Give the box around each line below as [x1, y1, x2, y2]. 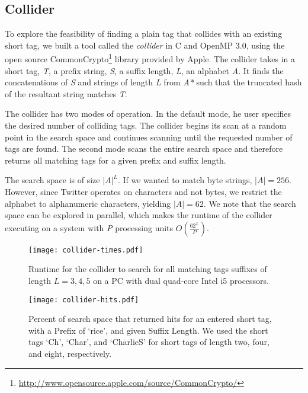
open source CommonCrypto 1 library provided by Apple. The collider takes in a [5, 51, 296, 65]
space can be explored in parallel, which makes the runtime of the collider [5, 209, 272, 221]
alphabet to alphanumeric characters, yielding [5, 197, 171, 209]
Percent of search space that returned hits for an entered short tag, [28, 312, 272, 325]
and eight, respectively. [28, 347, 112, 360]
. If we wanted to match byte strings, [117, 174, 252, 186]
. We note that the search [203, 197, 296, 209]
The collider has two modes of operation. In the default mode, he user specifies [5, 107, 291, 120]
